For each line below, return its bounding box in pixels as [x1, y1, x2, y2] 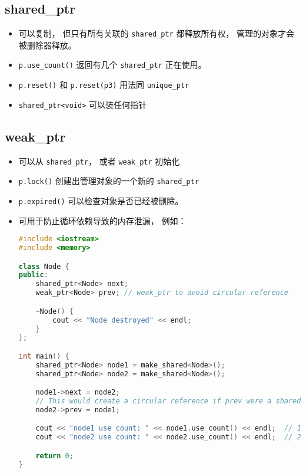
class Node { [18, 262, 69, 271]
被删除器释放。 [18, 38, 76, 51]
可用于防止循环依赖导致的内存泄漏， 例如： [18, 214, 187, 226]
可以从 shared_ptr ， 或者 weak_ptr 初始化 [18, 155, 180, 167]
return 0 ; [35, 451, 74, 460]
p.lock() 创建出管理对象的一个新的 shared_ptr [18, 175, 199, 187]
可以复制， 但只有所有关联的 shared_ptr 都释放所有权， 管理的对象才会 [18, 27, 295, 40]
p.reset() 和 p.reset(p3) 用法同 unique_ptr [18, 78, 189, 91]
